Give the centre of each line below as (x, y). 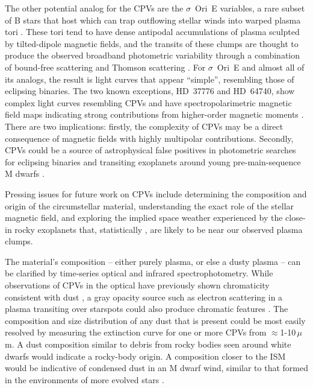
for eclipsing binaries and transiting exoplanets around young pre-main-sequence (153, 161)
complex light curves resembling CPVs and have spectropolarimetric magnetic (148, 102)
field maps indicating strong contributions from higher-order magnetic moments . (154, 114)
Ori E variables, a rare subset (250, 8)
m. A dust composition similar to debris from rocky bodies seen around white (148, 344)
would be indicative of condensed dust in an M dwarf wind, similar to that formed (156, 368)
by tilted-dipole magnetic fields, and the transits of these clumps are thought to (152, 43)
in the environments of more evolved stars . (85, 379)
